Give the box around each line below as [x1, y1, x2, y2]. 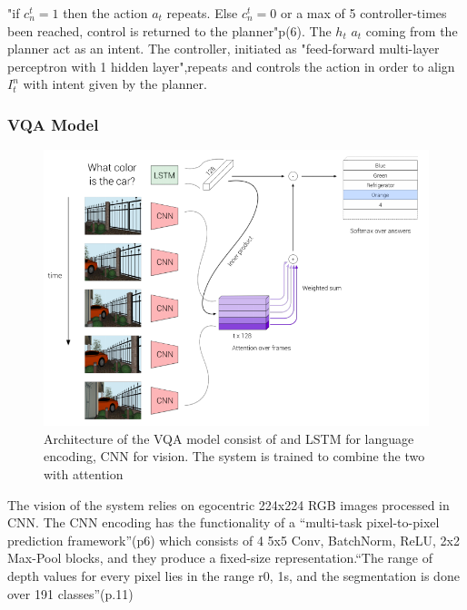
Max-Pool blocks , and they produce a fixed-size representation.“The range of [7, 548, 433, 567]
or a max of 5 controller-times [281, 4, 447, 22]
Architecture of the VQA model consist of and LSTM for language [44, 428, 414, 448]
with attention [44, 465, 124, 484]
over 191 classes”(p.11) [7, 584, 134, 603]
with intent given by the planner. [23, 74, 207, 93]
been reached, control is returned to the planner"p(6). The [7, 21, 332, 40]
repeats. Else [166, 4, 238, 22]
